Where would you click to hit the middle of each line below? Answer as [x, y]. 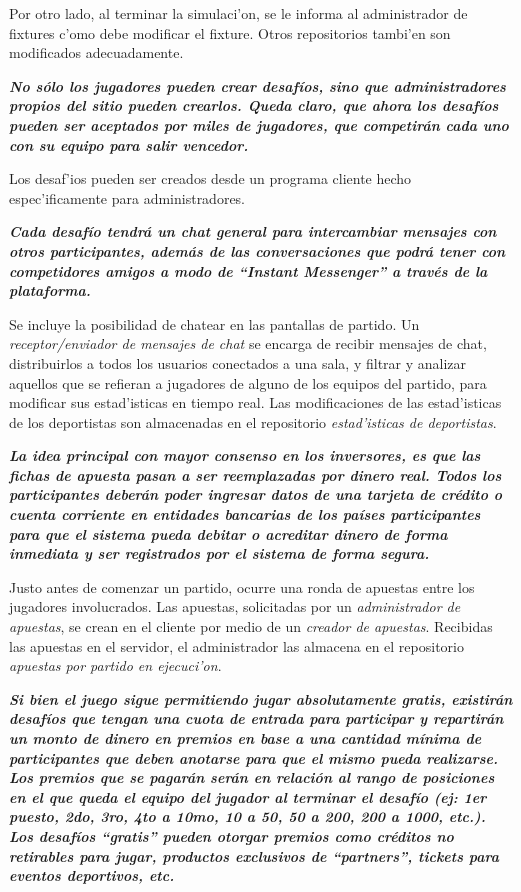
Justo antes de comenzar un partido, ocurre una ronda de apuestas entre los [242, 586]
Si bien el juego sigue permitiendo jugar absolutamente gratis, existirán [261, 698]
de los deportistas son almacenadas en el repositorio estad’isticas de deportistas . [253, 421]
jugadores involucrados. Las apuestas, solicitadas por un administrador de [235, 606]
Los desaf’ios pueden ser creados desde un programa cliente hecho [210, 178]
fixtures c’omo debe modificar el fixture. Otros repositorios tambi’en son [230, 32]
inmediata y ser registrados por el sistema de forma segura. [219, 553]
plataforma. [50, 290]
